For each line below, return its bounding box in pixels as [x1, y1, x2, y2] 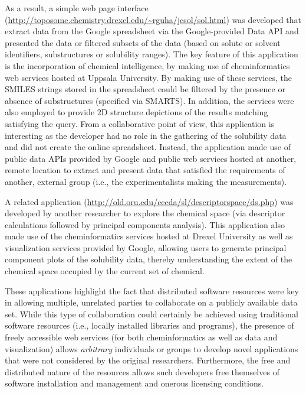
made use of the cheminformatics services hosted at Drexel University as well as [5, 230, 293, 242]
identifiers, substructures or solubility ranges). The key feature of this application [5, 48, 298, 60]
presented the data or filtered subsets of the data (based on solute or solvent [5, 36, 281, 48]
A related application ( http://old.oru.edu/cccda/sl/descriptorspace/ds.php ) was [5, 195, 294, 207]
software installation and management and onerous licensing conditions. [5, 377, 264, 389]
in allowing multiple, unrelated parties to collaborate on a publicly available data [5, 296, 298, 308]
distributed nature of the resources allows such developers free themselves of [5, 365, 279, 378]
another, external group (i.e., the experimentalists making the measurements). [5, 175, 287, 187]
